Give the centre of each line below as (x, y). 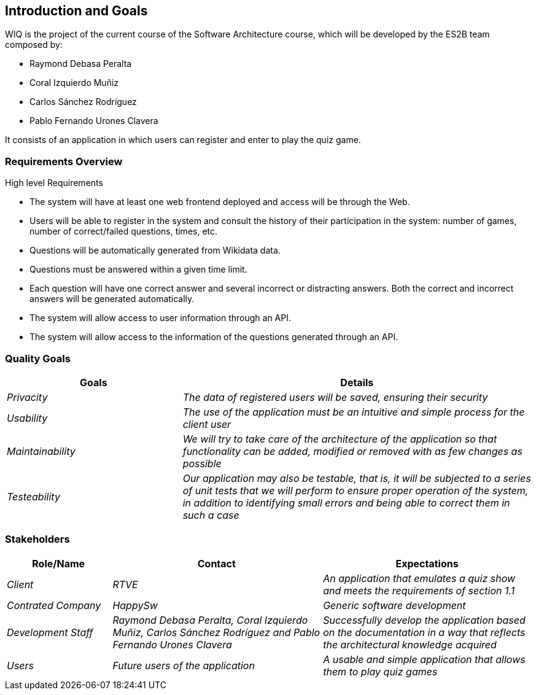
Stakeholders (37, 539)
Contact (216, 563)
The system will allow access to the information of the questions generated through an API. (214, 337)
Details (357, 382)
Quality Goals (38, 358)
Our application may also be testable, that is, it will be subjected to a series (357, 478)
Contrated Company (54, 605)
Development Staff (50, 632)
